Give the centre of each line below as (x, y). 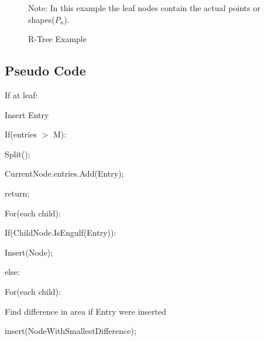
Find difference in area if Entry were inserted (85, 311)
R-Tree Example (57, 39)
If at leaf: (21, 94)
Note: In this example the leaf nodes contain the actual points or (144, 8)
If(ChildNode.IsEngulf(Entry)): (61, 232)
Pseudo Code (45, 70)
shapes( (42, 19)
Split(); (18, 154)
